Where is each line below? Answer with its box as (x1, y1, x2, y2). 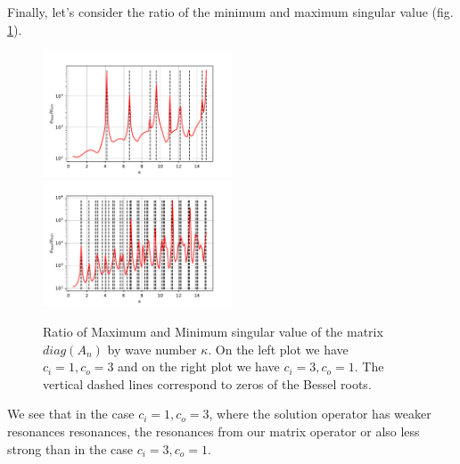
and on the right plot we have (118, 357, 280, 376)
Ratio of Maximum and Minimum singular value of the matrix (43, 322, 383, 341)
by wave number (107, 339, 197, 358)
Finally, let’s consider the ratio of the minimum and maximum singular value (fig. (7, 3, 454, 20)
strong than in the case (7, 439, 133, 458)
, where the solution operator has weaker (209, 404, 431, 423)
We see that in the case (7, 404, 135, 423)
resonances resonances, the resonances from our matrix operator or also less (7, 422, 420, 440)
